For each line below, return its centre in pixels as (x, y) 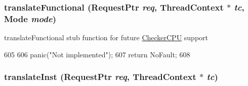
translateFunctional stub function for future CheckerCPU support (106, 37)
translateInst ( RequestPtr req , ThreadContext (100, 77)
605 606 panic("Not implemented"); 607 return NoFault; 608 (97, 54)
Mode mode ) (30, 18)
